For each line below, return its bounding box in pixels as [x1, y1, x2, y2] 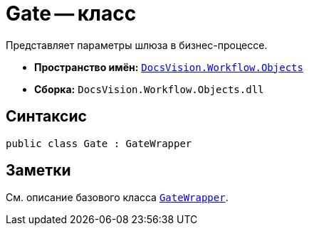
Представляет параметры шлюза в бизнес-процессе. [6, 38, 268, 51]
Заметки [6, 161, 71, 180]
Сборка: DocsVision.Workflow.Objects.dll [34, 82, 264, 95]
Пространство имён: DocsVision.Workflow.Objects [34, 60, 303, 73]
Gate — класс [6, 1, 137, 26]
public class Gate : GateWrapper [6, 137, 192, 149]
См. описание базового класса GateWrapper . [6, 191, 229, 204]
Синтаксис [6, 107, 87, 126]
